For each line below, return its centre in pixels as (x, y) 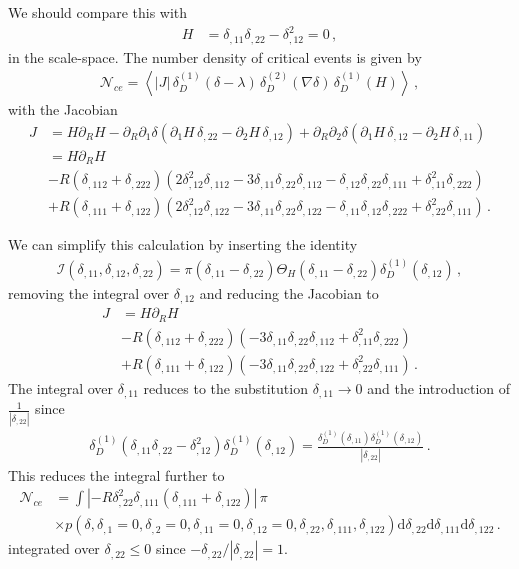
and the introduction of (439, 387)
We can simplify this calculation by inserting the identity (183, 244)
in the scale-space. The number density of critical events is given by (215, 56)
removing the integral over (89, 292)
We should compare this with (98, 12)
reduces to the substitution (225, 387)
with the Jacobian (63, 109)
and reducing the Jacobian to (289, 292)
